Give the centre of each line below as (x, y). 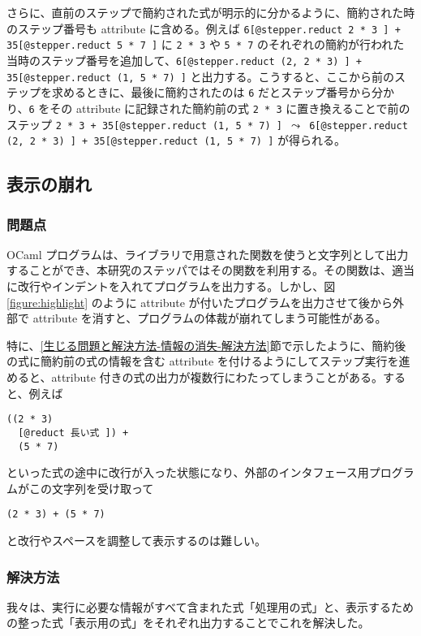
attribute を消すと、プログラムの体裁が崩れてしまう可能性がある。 (210, 318)
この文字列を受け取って (91, 488)
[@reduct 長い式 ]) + (73, 433)
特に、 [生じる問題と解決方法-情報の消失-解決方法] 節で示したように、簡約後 (206, 345)
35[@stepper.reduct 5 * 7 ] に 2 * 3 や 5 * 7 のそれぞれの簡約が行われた (206, 44)
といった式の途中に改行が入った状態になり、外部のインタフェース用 (188, 472)
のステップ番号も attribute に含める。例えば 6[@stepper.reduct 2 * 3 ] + (204, 28)
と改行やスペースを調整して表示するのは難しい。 (136, 540)
